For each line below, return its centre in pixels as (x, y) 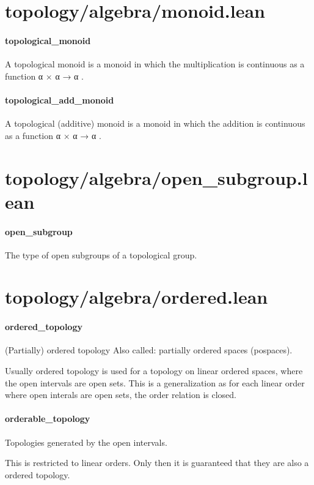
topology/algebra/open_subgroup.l (156, 177)
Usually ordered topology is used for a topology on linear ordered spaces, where (154, 371)
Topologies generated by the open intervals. (86, 442)
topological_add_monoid (60, 100)
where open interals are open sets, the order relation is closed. (121, 395)
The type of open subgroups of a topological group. (101, 254)
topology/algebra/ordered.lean (137, 297)
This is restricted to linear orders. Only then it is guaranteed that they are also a (157, 463)
